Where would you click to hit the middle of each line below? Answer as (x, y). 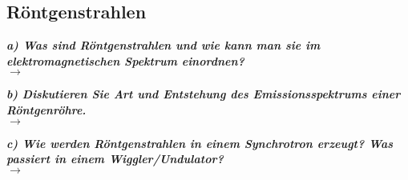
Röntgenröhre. (46, 109)
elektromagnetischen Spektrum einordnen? (125, 60)
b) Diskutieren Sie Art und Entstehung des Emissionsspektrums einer (204, 94)
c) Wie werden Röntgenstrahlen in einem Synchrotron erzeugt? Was (200, 143)
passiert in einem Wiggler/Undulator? (115, 159)
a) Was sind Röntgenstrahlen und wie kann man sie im (164, 45)
